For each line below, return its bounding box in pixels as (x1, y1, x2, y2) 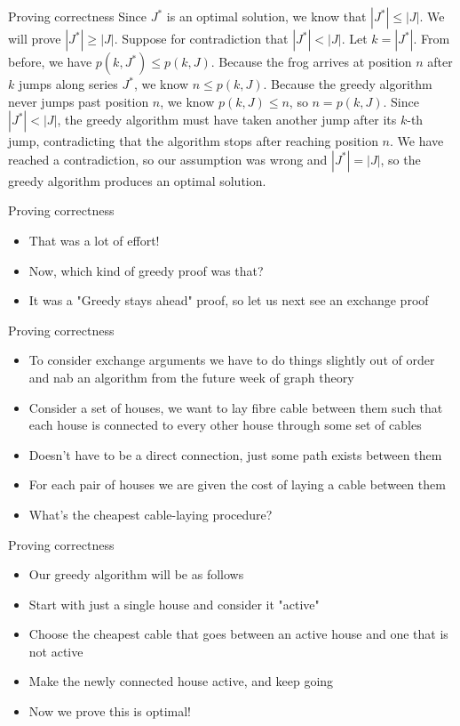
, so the (380, 149, 421, 168)
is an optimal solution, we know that (166, 7, 367, 25)
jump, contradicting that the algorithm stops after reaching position (8, 132, 378, 150)
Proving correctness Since (8, 7, 147, 25)
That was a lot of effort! (28, 230, 160, 249)
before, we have (8, 52, 92, 70)
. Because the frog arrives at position (210, 52, 412, 70)
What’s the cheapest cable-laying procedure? (28, 504, 273, 523)
